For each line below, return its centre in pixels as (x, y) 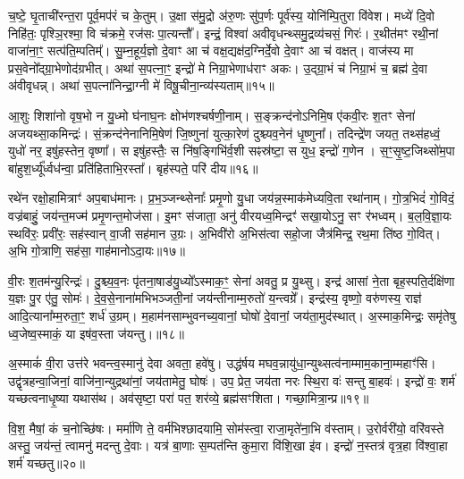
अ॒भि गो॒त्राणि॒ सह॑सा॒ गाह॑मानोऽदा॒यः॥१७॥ (97, 251)
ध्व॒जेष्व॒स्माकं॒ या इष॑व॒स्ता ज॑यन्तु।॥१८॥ (97, 333)
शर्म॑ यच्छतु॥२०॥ (47, 463)
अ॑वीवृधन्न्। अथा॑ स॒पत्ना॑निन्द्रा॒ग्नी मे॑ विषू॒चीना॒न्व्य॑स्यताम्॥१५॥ (141, 85)
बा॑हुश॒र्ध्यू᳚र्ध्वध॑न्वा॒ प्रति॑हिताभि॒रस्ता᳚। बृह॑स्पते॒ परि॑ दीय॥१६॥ (133, 168)
